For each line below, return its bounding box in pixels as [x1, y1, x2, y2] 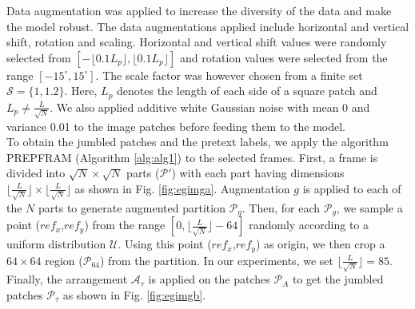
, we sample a [336, 199, 403, 216]
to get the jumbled [292, 271, 384, 287]
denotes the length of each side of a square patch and [117, 82, 377, 99]
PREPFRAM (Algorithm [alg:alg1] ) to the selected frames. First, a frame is [6, 149, 378, 165]
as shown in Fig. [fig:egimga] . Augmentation [74, 180, 290, 196]
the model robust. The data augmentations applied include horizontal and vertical [6, 18, 409, 34]
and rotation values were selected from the [179, 49, 388, 65]
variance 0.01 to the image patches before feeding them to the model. [6, 117, 346, 134]
